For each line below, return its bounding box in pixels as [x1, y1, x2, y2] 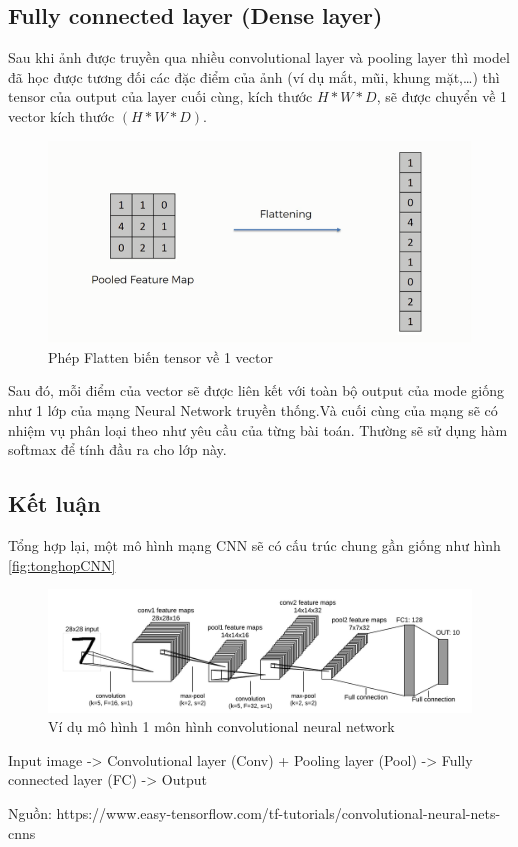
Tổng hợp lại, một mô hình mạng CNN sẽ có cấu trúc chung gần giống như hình [8, 534, 501, 555]
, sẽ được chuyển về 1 [376, 86, 508, 107]
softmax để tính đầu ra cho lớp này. [8, 439, 227, 460]
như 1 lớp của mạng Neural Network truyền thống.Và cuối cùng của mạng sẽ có [8, 399, 498, 420]
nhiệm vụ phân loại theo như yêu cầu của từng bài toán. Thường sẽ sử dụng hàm [8, 419, 508, 440]
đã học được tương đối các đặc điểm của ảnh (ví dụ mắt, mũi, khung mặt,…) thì [8, 66, 500, 87]
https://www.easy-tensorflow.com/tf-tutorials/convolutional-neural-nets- [56, 802, 501, 823]
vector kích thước [8, 105, 115, 126]
